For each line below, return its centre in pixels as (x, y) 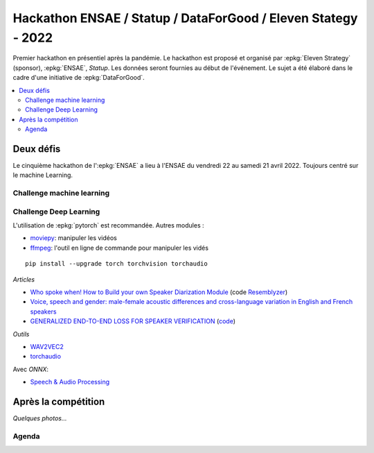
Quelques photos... (40, 418)
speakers (43, 311)
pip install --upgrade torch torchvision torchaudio (116, 264)
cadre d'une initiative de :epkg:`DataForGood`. (79, 78)
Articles (24, 279)
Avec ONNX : (30, 369)
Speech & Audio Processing (70, 382)
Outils (21, 334)
